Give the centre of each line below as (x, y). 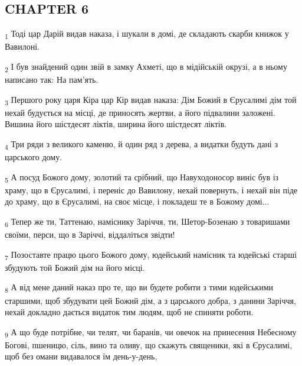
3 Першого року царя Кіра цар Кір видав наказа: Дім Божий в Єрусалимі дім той (151, 100)
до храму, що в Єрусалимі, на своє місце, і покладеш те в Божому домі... (137, 201)
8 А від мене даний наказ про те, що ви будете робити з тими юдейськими (139, 288)
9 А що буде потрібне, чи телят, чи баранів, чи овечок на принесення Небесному (151, 332)
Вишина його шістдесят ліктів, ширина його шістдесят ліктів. (116, 124)
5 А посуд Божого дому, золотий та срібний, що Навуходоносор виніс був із (142, 177)
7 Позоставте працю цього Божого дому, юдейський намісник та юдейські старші (151, 255)
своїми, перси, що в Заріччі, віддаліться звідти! (90, 234)
